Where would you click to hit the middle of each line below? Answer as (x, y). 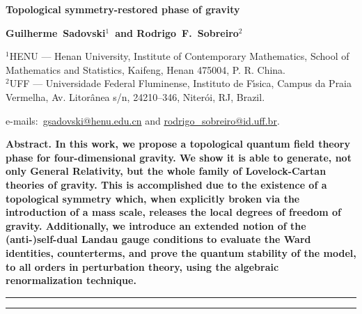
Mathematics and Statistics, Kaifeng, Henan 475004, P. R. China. (145, 69)
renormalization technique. (71, 280)
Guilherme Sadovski (56, 32)
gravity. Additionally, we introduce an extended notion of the (156, 225)
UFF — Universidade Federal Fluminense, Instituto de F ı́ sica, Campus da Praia (181, 83)
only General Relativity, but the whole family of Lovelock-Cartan (166, 171)
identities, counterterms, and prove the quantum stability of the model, (181, 252)
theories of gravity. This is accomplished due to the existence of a (166, 184)
